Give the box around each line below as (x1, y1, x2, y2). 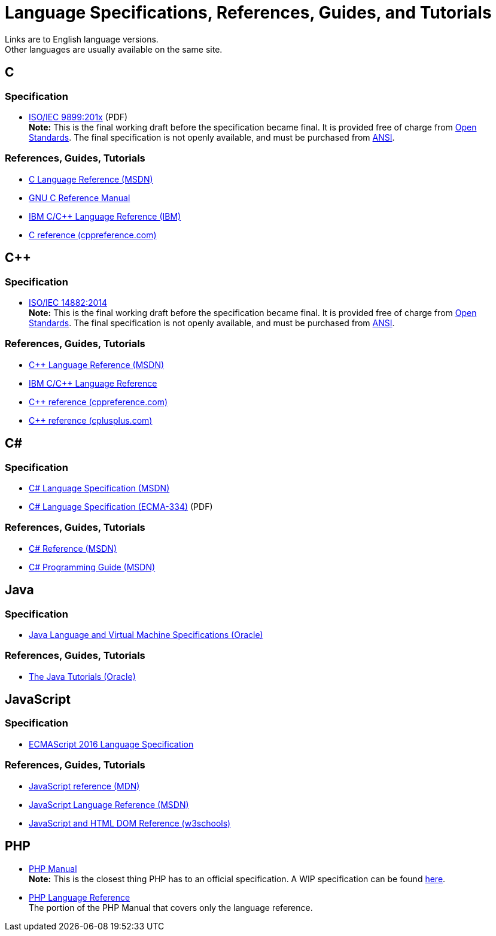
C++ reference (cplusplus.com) (29, 415, 153, 426)
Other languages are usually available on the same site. (5, 44, 223, 54)
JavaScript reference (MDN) (29, 780, 140, 791)
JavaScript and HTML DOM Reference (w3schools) (29, 818, 231, 828)
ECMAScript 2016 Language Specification (29, 739, 194, 749)
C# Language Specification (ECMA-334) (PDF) (29, 501, 213, 512)
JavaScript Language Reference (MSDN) (29, 799, 189, 810)
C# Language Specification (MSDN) (29, 482, 170, 493)
